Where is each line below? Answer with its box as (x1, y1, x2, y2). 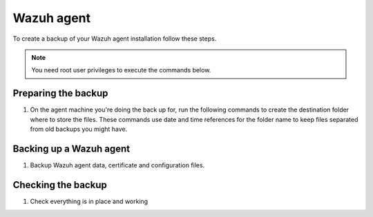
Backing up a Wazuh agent (12, 143, 131, 154)
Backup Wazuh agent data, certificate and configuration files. (30, 161, 205, 169)
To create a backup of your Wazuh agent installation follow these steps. (12, 34, 217, 43)
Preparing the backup (12, 87, 108, 99)
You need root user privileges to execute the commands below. (31, 66, 211, 74)
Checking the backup (12, 179, 107, 191)
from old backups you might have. (30, 125, 128, 134)
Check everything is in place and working (30, 197, 149, 205)
